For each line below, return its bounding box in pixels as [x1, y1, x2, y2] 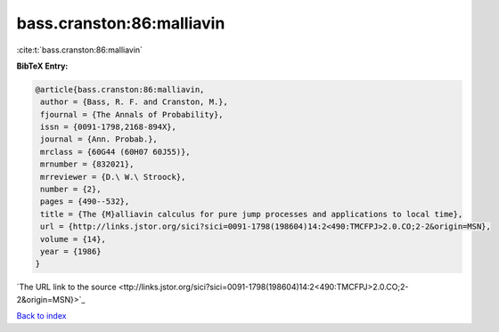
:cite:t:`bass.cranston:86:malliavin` [16, 45, 143, 55]
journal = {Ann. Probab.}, [40, 134, 158, 144]
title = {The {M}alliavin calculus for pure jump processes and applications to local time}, [40, 209, 463, 219]
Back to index [16, 311, 67, 321]
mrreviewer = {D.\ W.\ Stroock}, [40, 172, 186, 182]
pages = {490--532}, [40, 197, 130, 206]
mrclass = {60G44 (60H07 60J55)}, [40, 147, 191, 157]
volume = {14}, [40, 234, 107, 244]
